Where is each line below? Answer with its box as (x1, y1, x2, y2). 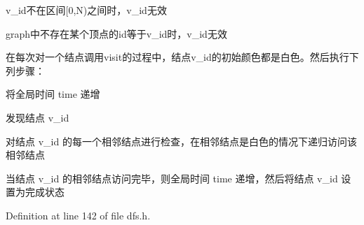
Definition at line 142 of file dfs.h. (6, 208, 151, 222)
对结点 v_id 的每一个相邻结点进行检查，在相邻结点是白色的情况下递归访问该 (6, 133, 357, 148)
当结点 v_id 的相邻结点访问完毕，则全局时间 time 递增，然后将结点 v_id (6, 170, 338, 185)
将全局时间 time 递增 (6, 87, 100, 101)
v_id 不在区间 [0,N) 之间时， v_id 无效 (6, 3, 167, 17)
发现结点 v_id (6, 110, 69, 124)
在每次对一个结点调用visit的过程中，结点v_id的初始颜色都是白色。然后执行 (6, 50, 349, 64)
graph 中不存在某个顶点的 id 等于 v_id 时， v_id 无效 (6, 26, 227, 41)
